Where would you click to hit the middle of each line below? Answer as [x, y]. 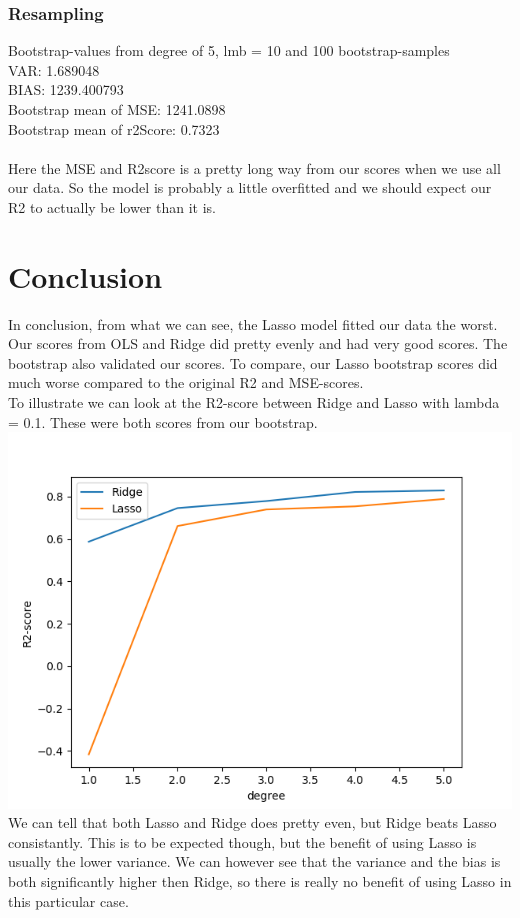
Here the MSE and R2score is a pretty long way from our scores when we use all [254, 167]
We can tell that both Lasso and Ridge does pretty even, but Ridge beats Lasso [252, 822]
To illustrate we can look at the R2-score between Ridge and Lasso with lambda [254, 402]
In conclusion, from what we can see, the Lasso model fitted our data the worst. [253, 323]
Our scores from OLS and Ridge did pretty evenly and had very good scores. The [258, 343]
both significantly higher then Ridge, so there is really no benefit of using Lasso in [260, 881]
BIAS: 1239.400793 [66, 89]
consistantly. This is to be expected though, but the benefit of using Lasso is [242, 841]
